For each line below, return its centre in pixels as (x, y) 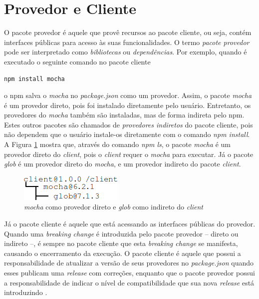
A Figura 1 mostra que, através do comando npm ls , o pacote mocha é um (117, 144)
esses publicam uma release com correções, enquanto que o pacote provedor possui (129, 272)
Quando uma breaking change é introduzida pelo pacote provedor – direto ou (121, 233)
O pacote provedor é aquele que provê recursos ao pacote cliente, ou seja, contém (128, 32)
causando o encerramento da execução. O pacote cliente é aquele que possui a (123, 253)
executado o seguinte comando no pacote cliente (77, 61)
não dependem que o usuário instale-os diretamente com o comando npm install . (127, 134)
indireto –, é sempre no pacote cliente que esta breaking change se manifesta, (121, 243)
